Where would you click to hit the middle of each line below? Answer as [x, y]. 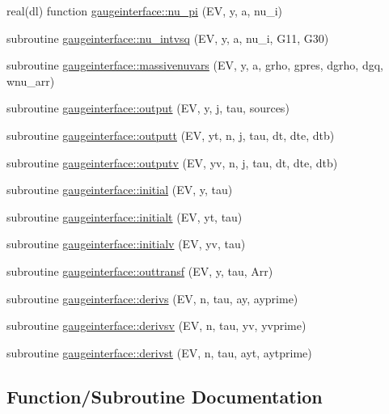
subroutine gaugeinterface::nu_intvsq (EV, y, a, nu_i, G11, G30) [168, 38]
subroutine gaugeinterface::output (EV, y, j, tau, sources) [148, 108]
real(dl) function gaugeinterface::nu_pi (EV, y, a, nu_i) [145, 11]
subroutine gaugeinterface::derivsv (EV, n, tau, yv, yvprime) [156, 325]
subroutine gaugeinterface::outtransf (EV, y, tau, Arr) [140, 270]
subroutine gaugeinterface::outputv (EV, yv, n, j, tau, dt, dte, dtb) [172, 162]
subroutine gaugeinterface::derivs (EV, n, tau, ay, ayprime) [152, 298]
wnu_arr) [31, 80]
